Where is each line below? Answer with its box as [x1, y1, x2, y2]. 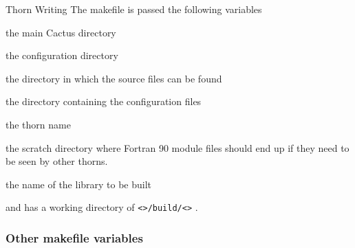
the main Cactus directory [6, 25, 116, 39]
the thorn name [6, 117, 71, 131]
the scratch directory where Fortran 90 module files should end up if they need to [6, 140, 349, 155]
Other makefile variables [6, 229, 143, 246]
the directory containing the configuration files [6, 94, 202, 109]
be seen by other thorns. [6, 154, 108, 168]
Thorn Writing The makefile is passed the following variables [6, 2, 262, 16]
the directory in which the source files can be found [6, 71, 222, 85]
